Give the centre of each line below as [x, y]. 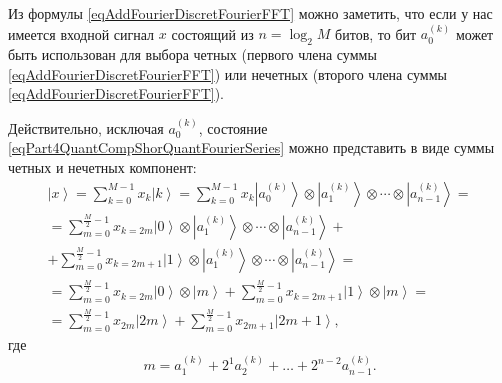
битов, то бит [376, 33]
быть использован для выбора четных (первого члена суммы [192, 54]
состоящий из [212, 33]
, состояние [233, 127]
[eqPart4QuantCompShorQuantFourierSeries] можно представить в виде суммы [251, 147]
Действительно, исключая [86, 127]
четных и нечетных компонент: [102, 166]
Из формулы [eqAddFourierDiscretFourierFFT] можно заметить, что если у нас [250, 13]
